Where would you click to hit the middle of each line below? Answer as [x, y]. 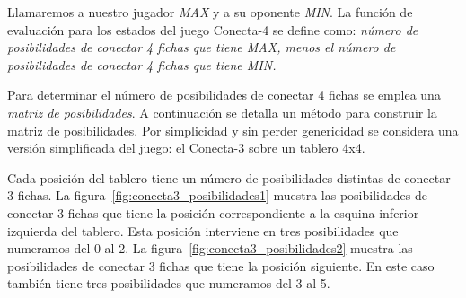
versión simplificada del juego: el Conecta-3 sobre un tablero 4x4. [186, 148]
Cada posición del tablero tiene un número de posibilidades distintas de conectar [229, 177]
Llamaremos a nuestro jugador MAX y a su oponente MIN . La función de [210, 12]
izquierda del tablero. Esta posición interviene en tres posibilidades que [203, 230]
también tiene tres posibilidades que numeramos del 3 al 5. [169, 283]
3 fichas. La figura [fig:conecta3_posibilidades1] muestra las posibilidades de [217, 195]
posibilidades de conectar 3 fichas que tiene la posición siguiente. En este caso [221, 265]
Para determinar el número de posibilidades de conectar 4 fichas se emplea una [224, 95]
